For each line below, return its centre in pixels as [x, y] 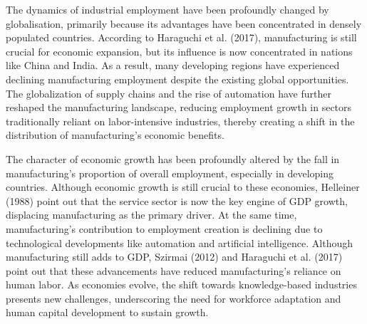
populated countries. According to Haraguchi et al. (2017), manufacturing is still [181, 37]
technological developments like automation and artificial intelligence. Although [180, 242]
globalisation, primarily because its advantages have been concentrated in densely [184, 23]
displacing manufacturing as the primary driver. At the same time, [151, 215]
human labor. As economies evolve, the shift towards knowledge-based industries [181, 284]
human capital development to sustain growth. [107, 312]
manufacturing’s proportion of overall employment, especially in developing [170, 173]
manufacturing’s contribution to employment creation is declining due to [164, 228]
